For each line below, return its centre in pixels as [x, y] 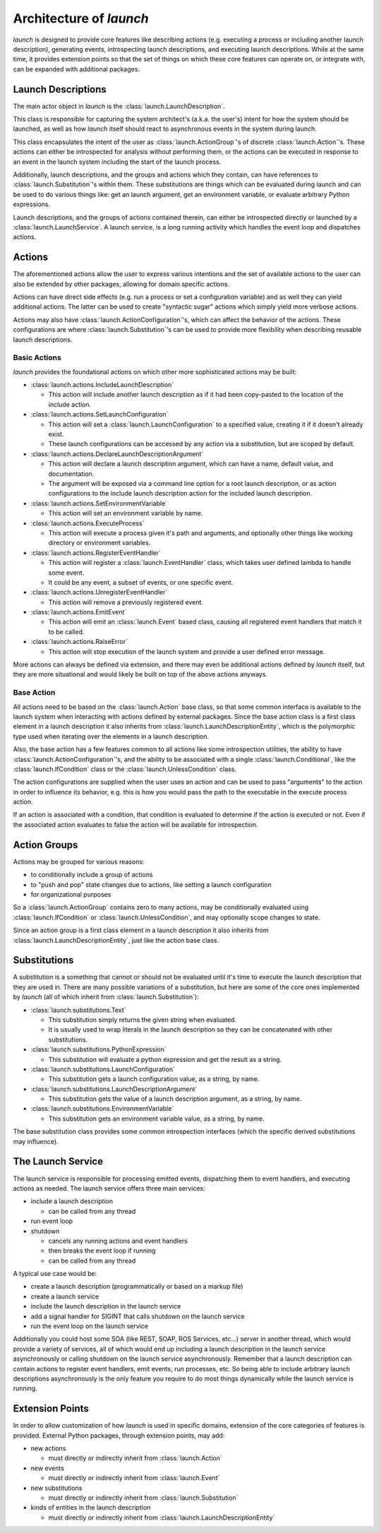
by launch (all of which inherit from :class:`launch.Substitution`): [106, 997]
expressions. [32, 204]
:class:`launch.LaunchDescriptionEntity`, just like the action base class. [116, 940]
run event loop [52, 1221]
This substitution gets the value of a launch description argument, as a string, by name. [175, 1099]
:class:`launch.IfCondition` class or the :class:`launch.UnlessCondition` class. [125, 769]
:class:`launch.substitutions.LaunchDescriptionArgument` [114, 1089]
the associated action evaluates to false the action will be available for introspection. [135, 824]
